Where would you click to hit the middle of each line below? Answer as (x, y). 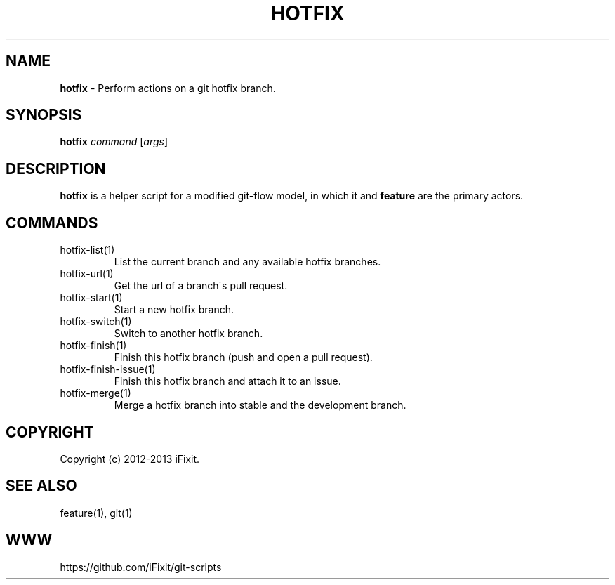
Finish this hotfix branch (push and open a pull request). (243, 357)
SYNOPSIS (44, 115)
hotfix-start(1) (91, 298)
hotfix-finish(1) (93, 346)
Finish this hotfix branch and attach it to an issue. (227, 381)
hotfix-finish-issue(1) (108, 369)
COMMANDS (52, 223)
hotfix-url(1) (87, 274)
